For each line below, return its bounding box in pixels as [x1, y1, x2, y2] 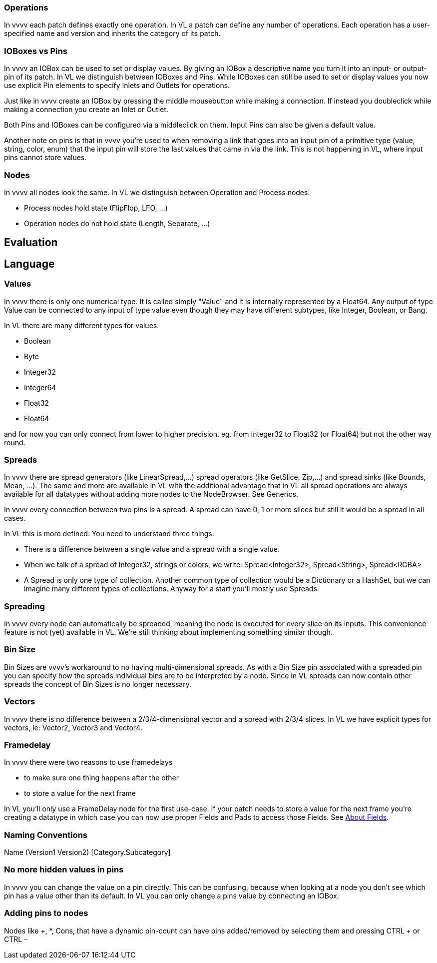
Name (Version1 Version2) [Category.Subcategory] [4, 848, 171, 857]
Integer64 [24, 383, 56, 392]
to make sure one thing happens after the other [24, 773, 179, 782]
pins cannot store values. [4, 153, 87, 162]
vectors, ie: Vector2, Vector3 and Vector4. [4, 723, 142, 732]
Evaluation [4, 236, 58, 249]
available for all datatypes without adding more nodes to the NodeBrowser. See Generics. [4, 490, 298, 499]
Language [4, 257, 55, 270]
